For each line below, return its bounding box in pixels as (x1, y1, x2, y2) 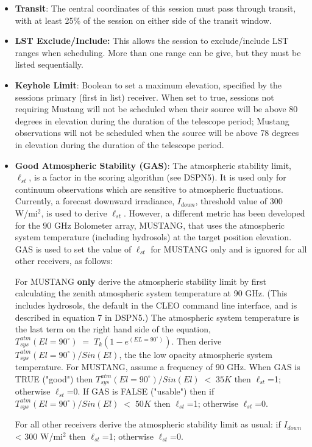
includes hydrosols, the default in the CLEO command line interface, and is (15, 299, 297, 312)
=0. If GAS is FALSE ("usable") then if (66, 385, 214, 398)
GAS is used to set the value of (15, 242, 132, 255)
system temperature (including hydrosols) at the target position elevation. (15, 231, 292, 243)
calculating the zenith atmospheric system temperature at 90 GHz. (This (15, 287, 288, 299)
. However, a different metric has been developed (123, 206, 305, 219)
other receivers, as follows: (15, 254, 113, 267)
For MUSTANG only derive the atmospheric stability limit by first (15, 274, 266, 287)
